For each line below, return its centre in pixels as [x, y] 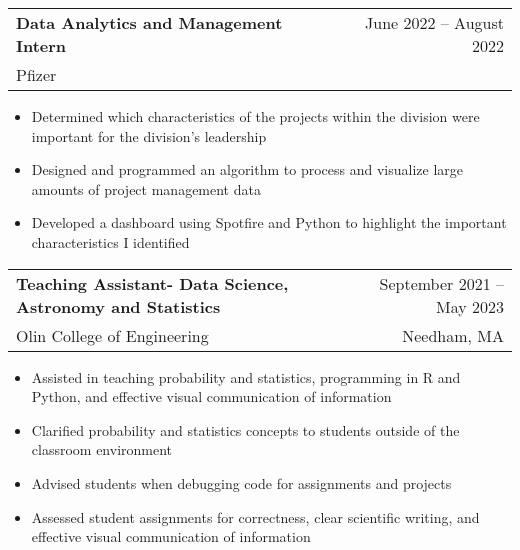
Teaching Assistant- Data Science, [152, 283]
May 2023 [469, 306]
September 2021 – [441, 283]
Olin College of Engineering [112, 335]
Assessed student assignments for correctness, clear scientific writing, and [255, 516]
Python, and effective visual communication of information [211, 396]
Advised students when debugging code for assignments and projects [241, 482]
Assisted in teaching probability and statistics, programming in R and [246, 376]
